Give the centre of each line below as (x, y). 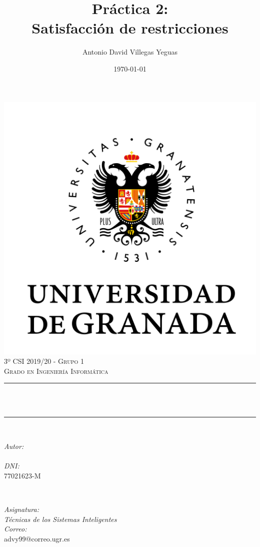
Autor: (14, 446)
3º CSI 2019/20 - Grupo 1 (44, 361)
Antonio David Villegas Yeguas (130, 52)
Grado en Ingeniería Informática (56, 371)
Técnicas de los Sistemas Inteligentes (60, 519)
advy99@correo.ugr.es (37, 538)
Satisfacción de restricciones (130, 28)
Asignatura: (21, 509)
